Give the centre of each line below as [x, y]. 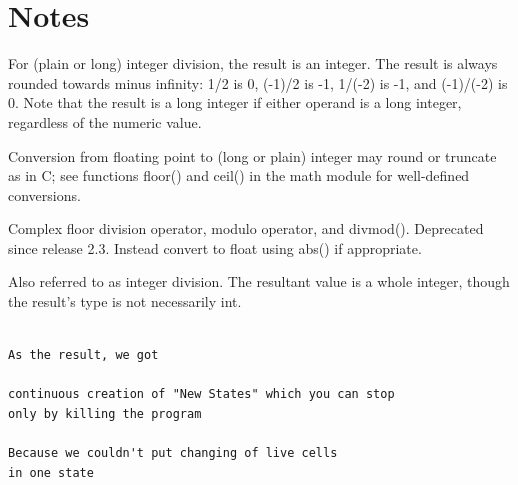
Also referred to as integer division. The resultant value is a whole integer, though [259, 281]
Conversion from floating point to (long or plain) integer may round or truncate [252, 155]
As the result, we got [83, 355]
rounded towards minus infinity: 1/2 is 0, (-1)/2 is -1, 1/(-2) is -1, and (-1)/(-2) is [258, 82]
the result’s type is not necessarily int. [125, 301]
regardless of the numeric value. [105, 121]
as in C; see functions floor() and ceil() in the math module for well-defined [239, 175]
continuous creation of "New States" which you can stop [201, 394]
